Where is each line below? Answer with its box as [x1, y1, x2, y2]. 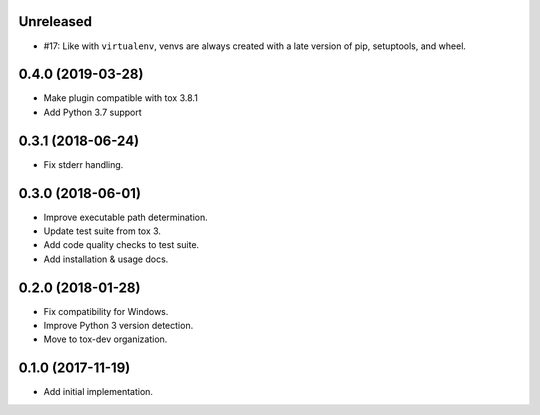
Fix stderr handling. [43, 158, 124, 170]
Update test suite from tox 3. [43, 225, 162, 237]
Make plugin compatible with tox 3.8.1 [43, 92, 199, 104]
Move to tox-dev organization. [43, 333, 168, 345]
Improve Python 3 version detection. [43, 320, 194, 332]
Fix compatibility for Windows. [43, 305, 169, 317]
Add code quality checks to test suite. [43, 239, 200, 251]
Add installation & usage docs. [43, 253, 169, 265]
